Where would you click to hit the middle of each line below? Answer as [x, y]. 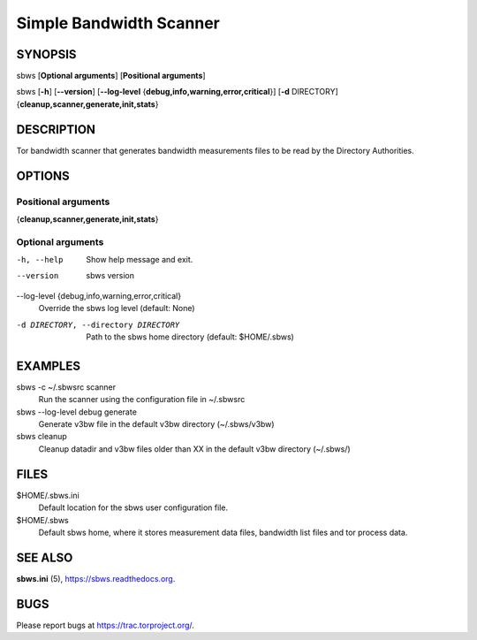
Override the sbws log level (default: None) [117, 309]
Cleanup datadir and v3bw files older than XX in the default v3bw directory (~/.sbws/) [194, 449]
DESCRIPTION [56, 130]
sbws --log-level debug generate [76, 412]
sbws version [110, 276]
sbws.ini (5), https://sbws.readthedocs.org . [96, 578]
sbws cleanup [42, 437]
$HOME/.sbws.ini [48, 495]
